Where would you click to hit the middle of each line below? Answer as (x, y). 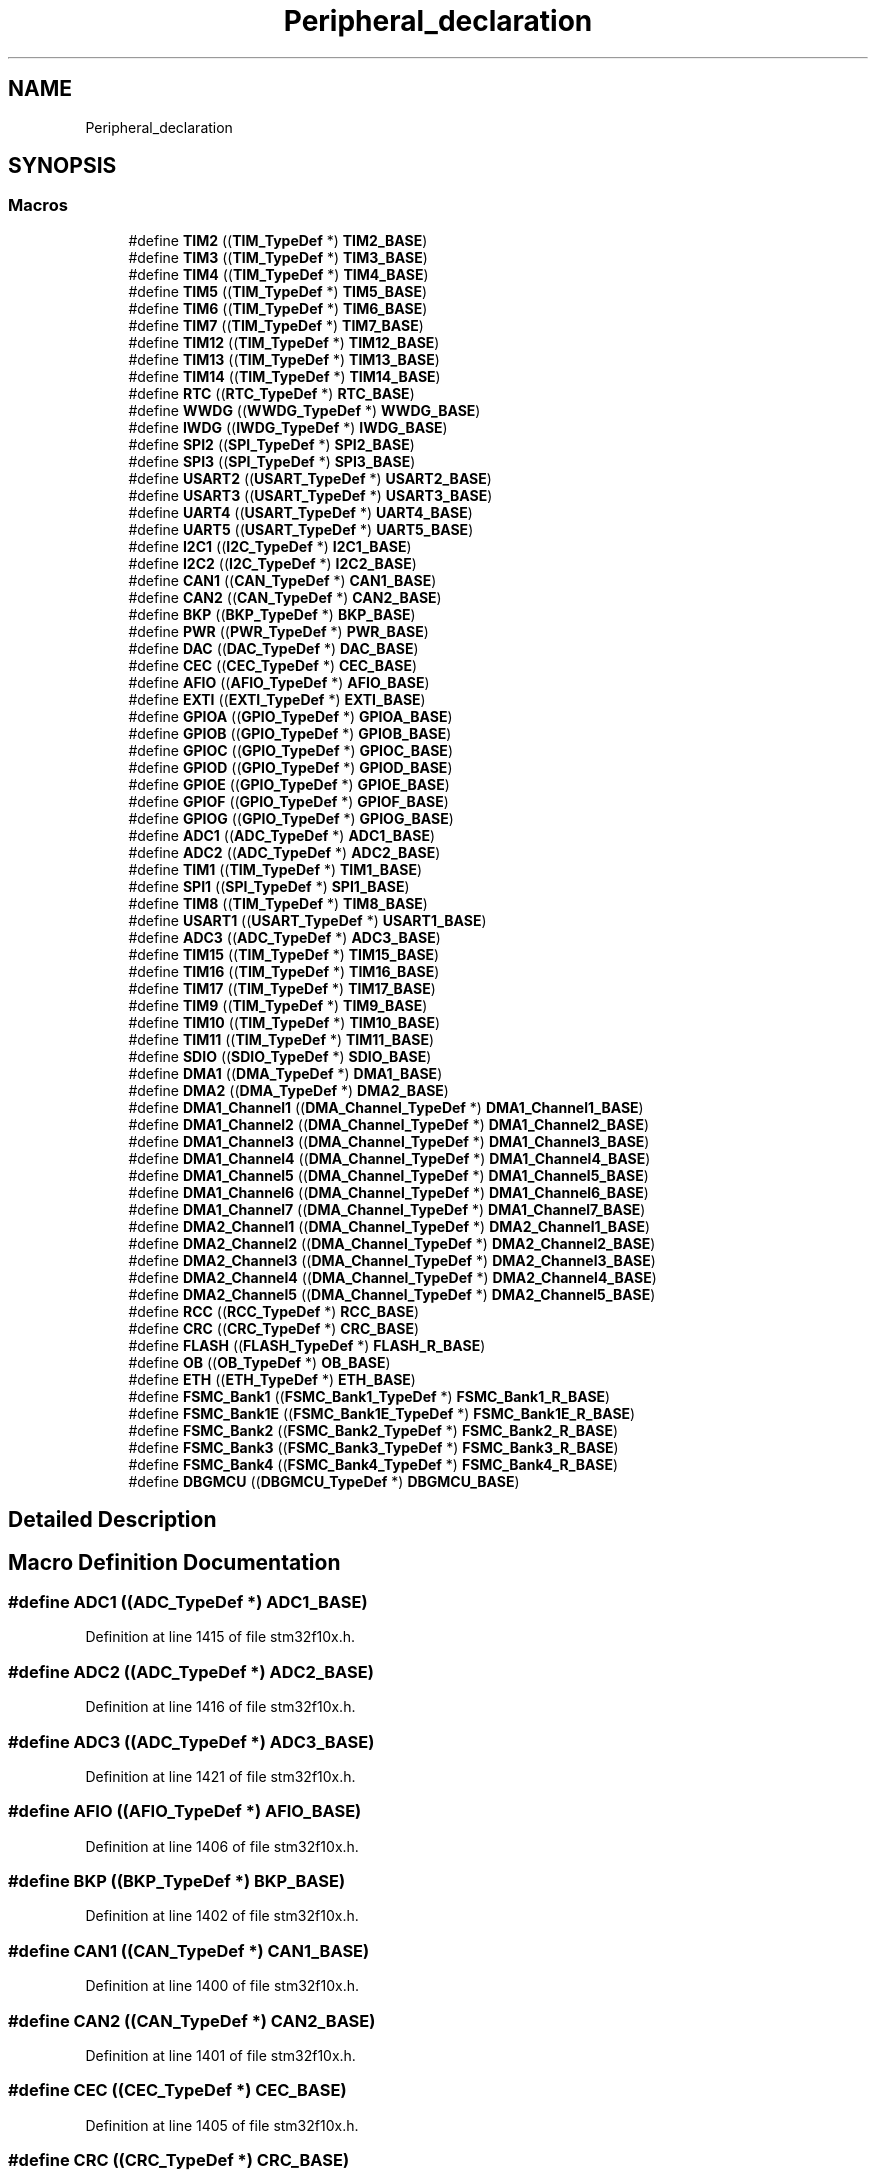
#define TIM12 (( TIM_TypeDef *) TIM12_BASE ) (284, 342)
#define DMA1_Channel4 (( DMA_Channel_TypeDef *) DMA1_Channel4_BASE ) (389, 1158)
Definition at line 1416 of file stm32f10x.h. (220, 1707)
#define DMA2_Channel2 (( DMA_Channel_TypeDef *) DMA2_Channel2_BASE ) (392, 1243)
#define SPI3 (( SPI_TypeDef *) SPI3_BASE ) (272, 461)
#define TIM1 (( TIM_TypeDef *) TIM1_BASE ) (275, 869)
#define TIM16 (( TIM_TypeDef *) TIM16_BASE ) (284, 971)
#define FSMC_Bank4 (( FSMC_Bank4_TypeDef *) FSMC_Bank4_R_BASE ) (373, 1464)
